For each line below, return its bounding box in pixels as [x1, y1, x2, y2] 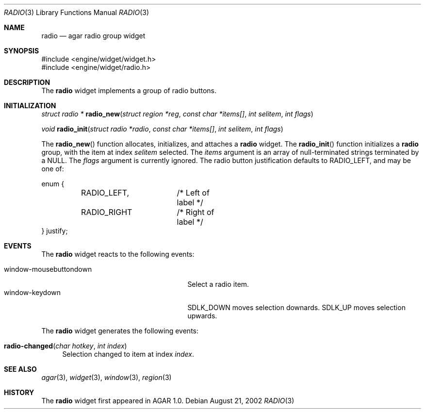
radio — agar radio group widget [41, 32, 146, 40]
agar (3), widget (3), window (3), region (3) [41, 373, 172, 381]
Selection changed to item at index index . [62, 350, 195, 358]
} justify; [41, 227, 68, 235]
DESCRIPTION [4, 78, 50, 86]
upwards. [187, 312, 217, 320]
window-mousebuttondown [4, 265, 92, 273]
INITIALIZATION [4, 101, 56, 110]
